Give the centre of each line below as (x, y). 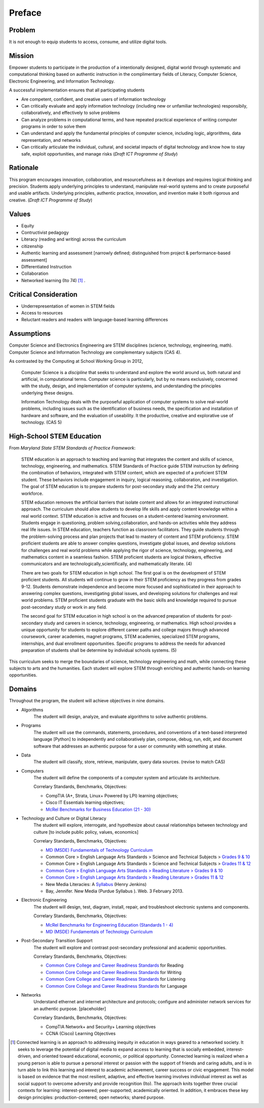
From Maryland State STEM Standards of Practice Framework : (72, 448)
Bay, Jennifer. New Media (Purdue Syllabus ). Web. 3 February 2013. (114, 891)
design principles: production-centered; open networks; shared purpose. (91, 1097)
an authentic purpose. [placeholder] (70, 1008)
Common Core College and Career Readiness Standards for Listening (116, 979)
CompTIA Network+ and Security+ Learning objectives (101, 1026)
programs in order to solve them (54, 127)
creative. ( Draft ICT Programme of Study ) (51, 200)
